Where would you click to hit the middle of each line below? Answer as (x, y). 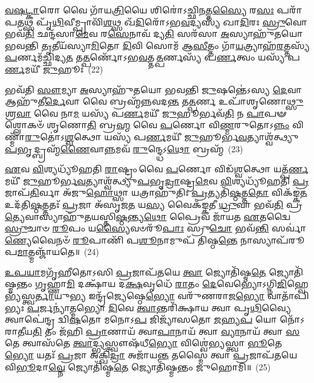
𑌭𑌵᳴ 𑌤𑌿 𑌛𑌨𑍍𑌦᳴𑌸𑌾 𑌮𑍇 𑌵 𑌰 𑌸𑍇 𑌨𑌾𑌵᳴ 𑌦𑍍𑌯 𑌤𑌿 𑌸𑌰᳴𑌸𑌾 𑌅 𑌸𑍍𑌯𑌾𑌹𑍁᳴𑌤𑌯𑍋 (154, 34)
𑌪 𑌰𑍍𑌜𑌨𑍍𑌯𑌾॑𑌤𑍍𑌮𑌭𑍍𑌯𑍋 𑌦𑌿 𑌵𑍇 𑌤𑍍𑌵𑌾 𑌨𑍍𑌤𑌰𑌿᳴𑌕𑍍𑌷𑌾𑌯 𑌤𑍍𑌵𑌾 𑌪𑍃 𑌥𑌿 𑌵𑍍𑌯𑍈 (159, 307)
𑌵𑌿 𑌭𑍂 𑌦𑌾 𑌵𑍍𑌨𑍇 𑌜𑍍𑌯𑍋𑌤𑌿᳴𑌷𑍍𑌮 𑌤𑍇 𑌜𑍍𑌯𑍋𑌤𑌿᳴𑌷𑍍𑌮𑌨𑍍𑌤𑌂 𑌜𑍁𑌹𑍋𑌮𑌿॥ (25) (138, 366)
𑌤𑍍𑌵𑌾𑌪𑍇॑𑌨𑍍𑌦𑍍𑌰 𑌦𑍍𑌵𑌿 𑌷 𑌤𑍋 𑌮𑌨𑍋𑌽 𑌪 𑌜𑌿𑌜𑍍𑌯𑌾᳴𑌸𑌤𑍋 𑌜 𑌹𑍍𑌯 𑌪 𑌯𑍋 (141, 319)
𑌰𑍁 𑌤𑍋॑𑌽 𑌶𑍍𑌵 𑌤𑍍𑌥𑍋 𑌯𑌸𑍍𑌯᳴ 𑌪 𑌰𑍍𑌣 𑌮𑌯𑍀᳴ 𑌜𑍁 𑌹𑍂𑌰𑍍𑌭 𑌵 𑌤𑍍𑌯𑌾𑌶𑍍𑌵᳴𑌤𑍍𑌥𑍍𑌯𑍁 (162, 136)
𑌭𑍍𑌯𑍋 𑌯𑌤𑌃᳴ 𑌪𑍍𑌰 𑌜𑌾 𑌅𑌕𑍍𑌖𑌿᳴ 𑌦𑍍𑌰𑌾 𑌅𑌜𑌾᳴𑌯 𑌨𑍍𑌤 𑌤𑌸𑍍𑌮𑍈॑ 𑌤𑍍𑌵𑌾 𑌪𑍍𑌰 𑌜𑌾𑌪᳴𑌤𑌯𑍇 (151, 355)
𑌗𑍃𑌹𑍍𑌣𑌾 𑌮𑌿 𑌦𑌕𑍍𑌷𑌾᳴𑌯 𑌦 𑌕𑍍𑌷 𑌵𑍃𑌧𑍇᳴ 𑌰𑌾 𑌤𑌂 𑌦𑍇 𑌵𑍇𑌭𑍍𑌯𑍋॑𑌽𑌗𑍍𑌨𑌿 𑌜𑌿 (161, 284)
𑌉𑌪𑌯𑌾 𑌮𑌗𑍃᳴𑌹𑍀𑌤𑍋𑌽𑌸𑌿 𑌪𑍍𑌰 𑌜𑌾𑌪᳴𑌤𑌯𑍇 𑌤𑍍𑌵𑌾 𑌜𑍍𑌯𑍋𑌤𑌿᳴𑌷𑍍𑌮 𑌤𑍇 (136, 272)
